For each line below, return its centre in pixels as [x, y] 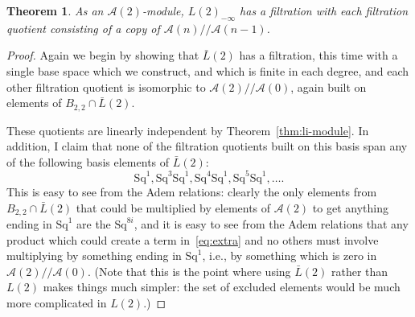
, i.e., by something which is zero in [290, 255]
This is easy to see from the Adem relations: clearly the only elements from [192, 191]
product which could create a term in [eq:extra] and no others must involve [193, 239]
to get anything [350, 207]
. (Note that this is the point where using [189, 271]
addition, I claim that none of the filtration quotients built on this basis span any [207, 146]
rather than [360, 271]
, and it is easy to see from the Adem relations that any [271, 223]
